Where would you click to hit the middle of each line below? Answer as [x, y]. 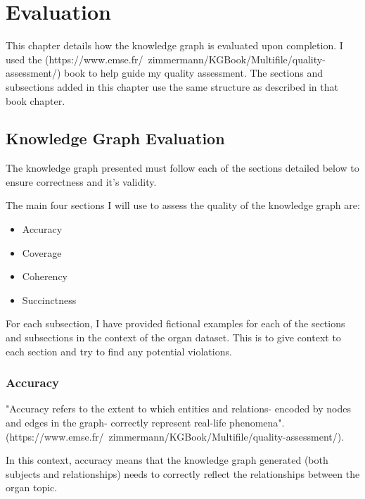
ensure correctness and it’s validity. [81, 181]
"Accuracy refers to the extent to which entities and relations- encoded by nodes [178, 409]
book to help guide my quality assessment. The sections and [194, 73]
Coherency [45, 276]
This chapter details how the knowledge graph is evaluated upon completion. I [174, 45]
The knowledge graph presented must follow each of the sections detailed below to [182, 168]
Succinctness [49, 299]
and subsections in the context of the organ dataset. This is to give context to [173, 337]
